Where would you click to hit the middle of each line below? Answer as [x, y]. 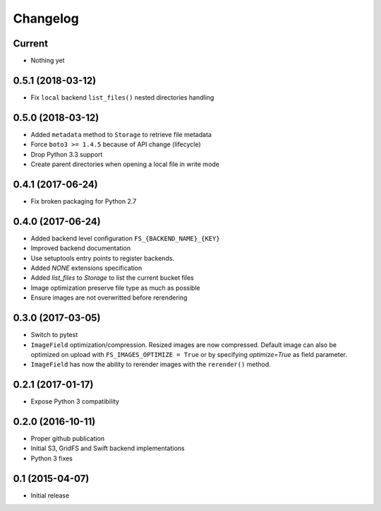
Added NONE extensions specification [86, 268]
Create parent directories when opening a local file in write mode [125, 164]
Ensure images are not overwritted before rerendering [109, 298]
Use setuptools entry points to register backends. [103, 258]
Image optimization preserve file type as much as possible [115, 288]
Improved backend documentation [80, 248]
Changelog [46, 18]
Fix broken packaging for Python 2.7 [84, 201]
